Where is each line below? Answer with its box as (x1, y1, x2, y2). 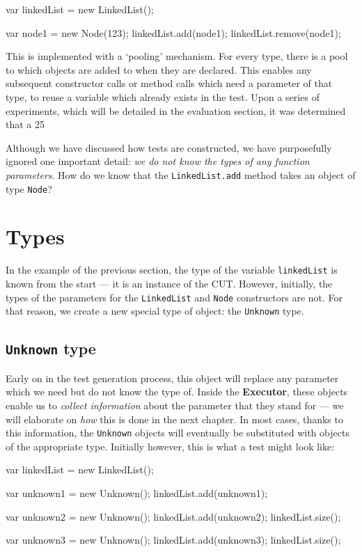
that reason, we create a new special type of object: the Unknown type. (6, 303, 304, 318)
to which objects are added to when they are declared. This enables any (6, 62, 312, 77)
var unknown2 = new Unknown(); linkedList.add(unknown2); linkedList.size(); (6, 509, 341, 523)
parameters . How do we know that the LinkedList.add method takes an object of (6, 167, 356, 182)
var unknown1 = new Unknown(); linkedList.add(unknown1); (6, 485, 268, 500)
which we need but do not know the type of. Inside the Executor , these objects (6, 384, 348, 399)
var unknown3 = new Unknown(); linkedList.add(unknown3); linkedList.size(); (6, 533, 341, 547)
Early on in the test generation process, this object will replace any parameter (6, 370, 339, 385)
